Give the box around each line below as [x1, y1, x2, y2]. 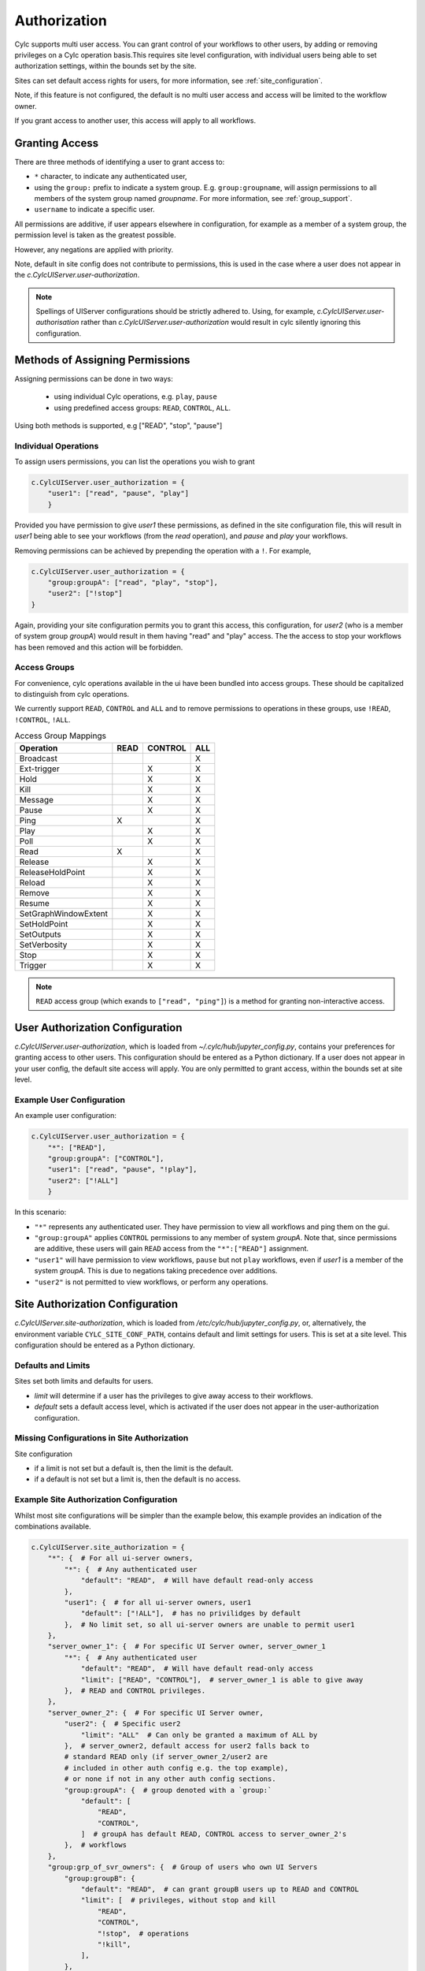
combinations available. [14, 1522, 91, 1531]
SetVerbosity [19, 939, 68, 950]
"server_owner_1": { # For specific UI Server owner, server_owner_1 [47, 1642, 327, 1651]
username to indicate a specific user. [34, 205, 155, 214]
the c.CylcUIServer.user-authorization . [14, 270, 140, 280]
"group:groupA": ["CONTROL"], [47, 1154, 164, 1163]
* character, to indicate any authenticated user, [34, 172, 188, 181]
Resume [19, 897, 50, 908]
